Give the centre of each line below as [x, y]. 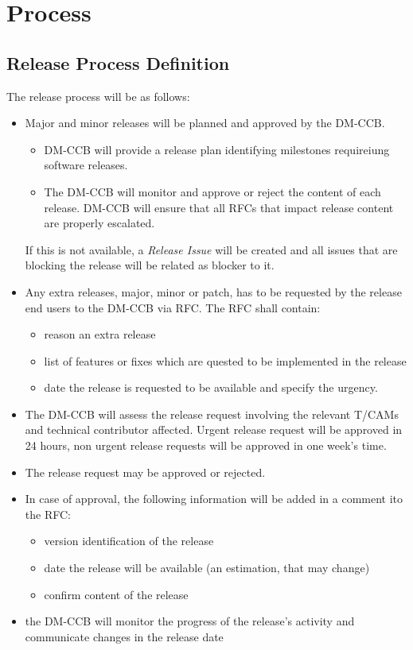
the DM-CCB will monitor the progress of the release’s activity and [190, 621]
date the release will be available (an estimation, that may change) [207, 568]
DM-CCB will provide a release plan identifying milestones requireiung [217, 149]
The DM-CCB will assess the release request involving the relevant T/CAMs [212, 414]
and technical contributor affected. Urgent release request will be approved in [214, 429]
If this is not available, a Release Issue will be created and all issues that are [211, 249]
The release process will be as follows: [98, 96]
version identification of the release [129, 541]
